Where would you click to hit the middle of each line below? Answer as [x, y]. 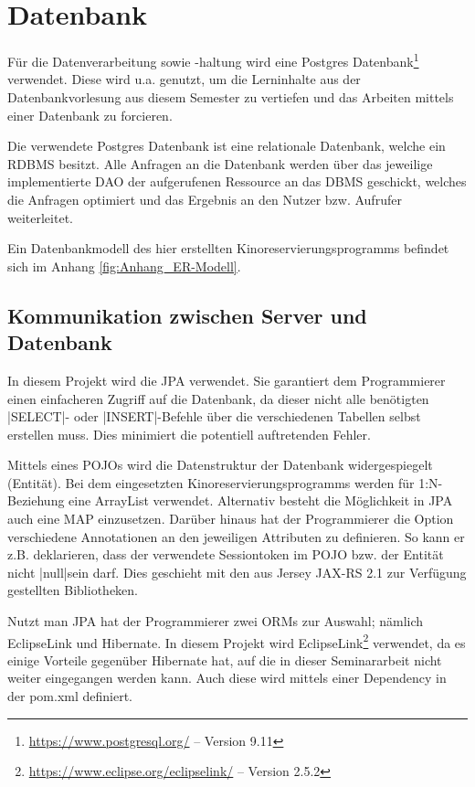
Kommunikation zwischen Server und [187, 315]
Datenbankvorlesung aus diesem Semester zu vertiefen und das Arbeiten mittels [231, 96]
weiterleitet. [40, 217]
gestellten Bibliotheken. [73, 590]
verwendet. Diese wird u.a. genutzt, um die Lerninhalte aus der [184, 79]
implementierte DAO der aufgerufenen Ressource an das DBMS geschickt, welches [237, 181]
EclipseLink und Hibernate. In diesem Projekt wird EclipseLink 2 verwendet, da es [237, 641]
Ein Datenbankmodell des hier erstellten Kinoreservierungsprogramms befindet [228, 248]
